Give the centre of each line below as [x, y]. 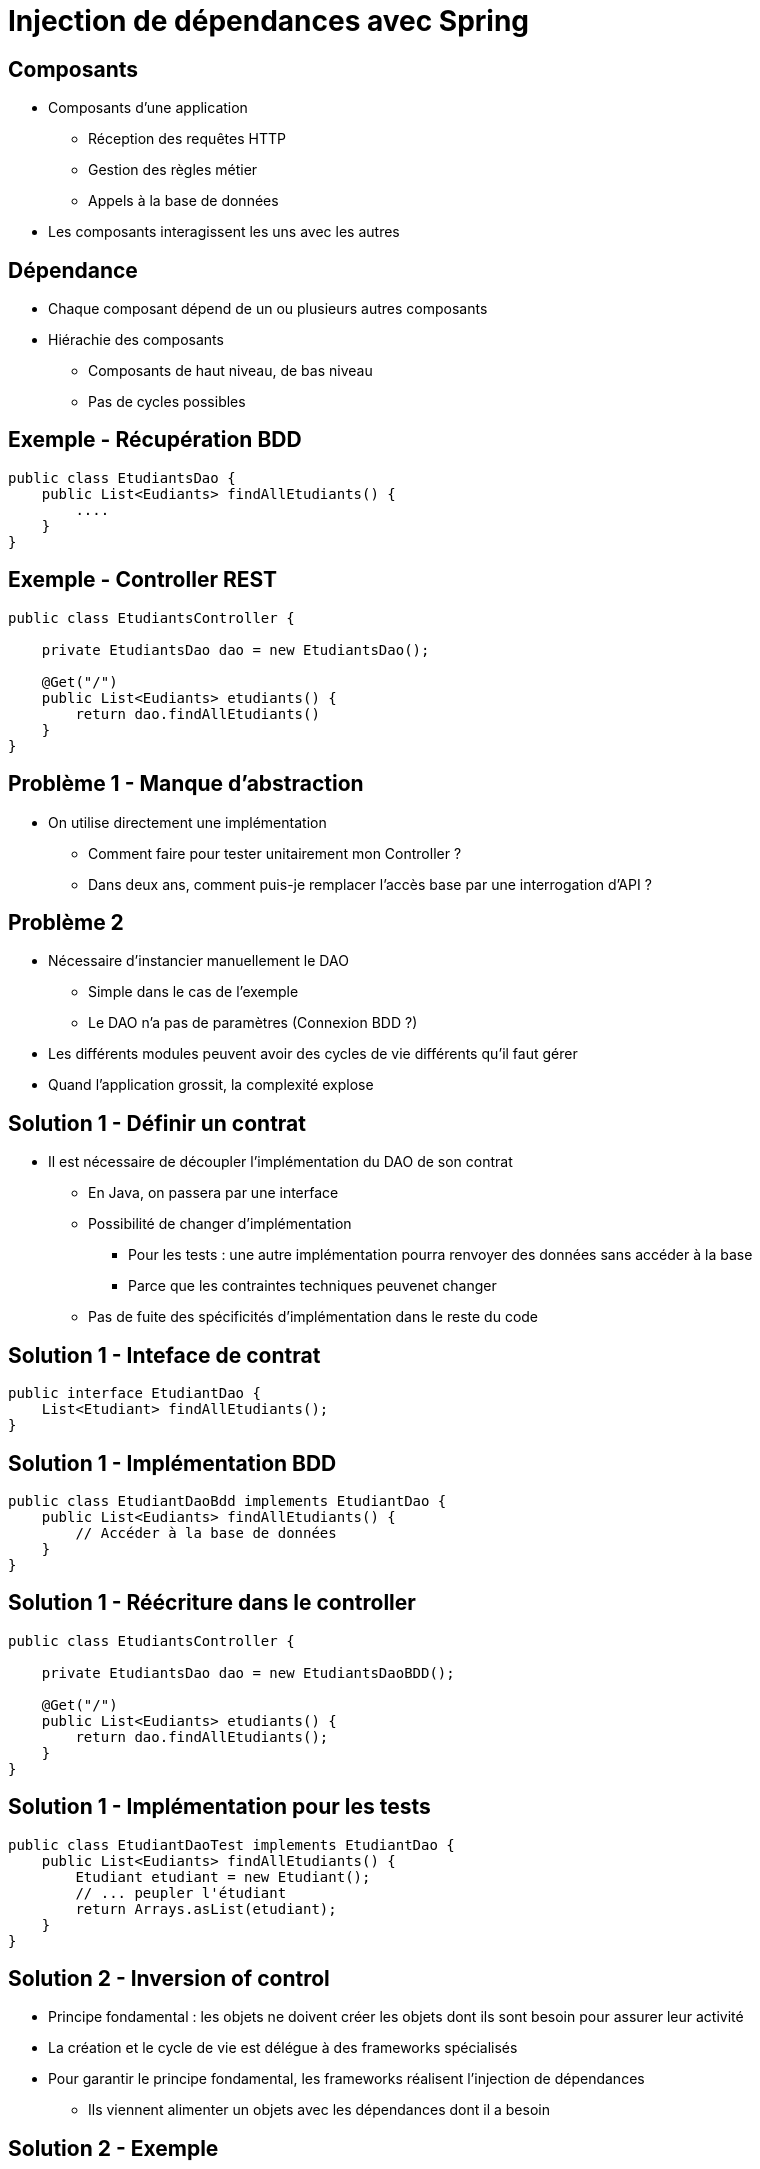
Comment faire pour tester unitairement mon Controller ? [275, 853]
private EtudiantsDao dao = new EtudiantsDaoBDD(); [248, 1672]
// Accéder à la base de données [206, 1532]
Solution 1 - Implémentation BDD [172, 1463]
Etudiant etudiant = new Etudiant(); [223, 1876]
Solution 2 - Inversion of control [169, 1979]
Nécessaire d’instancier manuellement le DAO [198, 961]
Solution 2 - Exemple [113, 2148]
